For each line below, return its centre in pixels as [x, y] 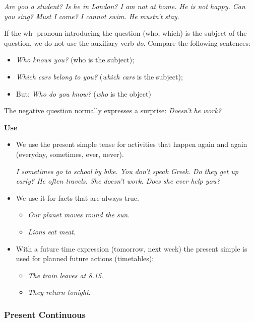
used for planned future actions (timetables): [85, 258]
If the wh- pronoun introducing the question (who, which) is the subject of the [125, 33]
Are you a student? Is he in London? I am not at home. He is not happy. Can [125, 6]
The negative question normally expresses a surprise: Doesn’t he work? [113, 110]
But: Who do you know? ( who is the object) [83, 93]
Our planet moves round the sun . [79, 215]
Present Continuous [45, 314]
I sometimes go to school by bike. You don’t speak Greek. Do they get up [127, 171]
